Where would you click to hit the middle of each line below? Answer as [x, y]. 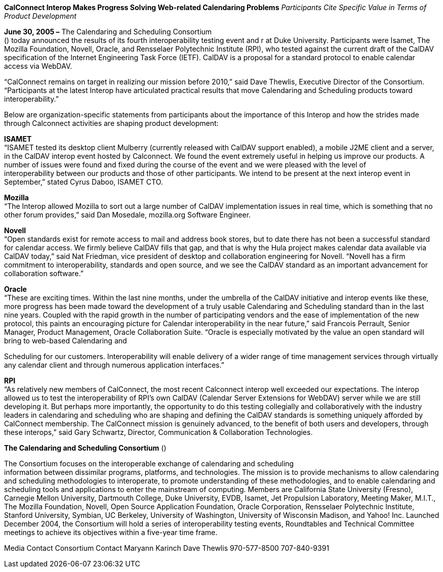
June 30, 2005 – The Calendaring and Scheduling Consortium [108, 32]
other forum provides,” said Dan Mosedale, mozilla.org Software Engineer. [128, 215]
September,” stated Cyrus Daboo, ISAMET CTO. [84, 182]
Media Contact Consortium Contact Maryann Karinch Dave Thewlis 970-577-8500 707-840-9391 [167, 548]
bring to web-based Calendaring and [66, 341]
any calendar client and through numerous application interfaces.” [114, 365]
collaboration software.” [44, 273]
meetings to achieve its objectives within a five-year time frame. [111, 532]
